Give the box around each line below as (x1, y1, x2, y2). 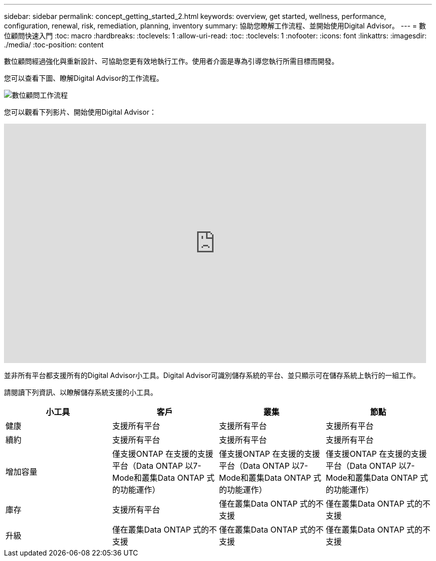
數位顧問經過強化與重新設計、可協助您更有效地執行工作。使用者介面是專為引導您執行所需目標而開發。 (4, 57, 338, 65)
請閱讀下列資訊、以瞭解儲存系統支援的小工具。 (4, 388, 157, 396)
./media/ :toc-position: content (4, 40, 104, 49)
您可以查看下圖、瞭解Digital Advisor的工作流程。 (4, 74, 163, 82)
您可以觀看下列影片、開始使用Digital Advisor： (4, 108, 156, 116)
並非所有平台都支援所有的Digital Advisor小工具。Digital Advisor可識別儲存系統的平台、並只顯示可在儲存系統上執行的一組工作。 (4, 371, 420, 379)
